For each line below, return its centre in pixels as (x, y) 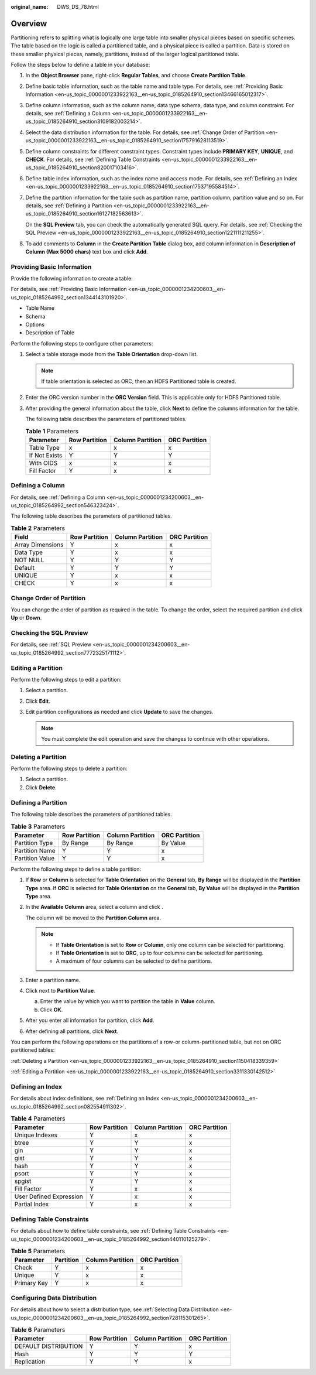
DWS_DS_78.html (78, 7)
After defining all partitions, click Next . (72, 1031)
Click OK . (51, 1010)
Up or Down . (26, 618)
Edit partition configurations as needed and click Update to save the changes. (119, 712)
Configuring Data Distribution (54, 1298)
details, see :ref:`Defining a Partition (69, 206)
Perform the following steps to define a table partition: (76, 869)
